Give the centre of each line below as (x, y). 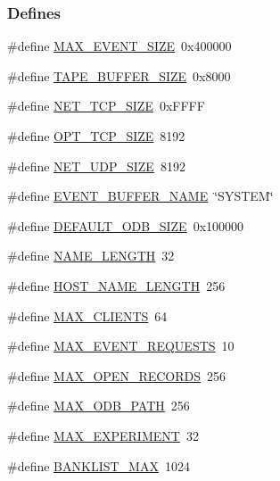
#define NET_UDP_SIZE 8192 (96, 166)
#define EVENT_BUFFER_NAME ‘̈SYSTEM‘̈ (140, 196)
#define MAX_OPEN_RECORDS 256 (117, 375)
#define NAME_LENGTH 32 (91, 256)
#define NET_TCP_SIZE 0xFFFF (106, 106)
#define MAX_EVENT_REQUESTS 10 (121, 346)
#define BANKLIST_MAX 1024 (99, 465)
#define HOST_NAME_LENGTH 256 (116, 285)
